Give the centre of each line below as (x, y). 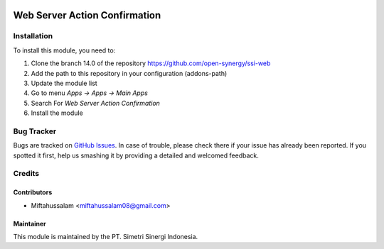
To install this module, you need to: (64, 50)
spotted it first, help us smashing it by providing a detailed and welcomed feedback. (136, 155)
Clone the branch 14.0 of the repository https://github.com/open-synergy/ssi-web (151, 63)
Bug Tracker (35, 131)
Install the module (57, 113)
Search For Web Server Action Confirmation (95, 103)
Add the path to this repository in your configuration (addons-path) (129, 73)
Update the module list (64, 83)
